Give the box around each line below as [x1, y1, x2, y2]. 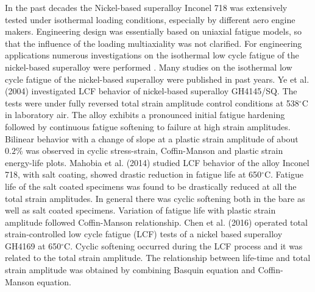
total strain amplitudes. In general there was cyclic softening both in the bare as [5, 192, 305, 204]
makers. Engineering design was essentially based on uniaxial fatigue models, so [5, 25, 302, 38]
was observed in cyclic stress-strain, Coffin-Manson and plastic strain [26, 144, 283, 157]
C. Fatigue [264, 168, 303, 181]
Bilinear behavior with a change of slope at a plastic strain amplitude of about [5, 132, 299, 145]
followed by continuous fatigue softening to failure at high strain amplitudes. [5, 120, 291, 133]
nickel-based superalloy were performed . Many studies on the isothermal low [5, 60, 292, 73]
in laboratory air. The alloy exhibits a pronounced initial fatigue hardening [5, 108, 285, 121]
